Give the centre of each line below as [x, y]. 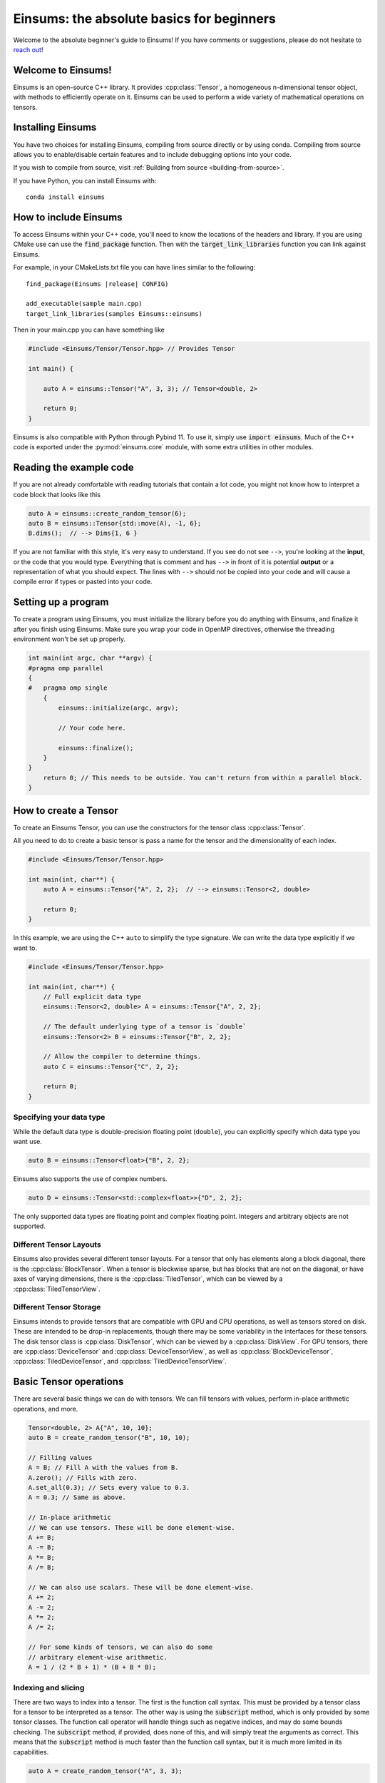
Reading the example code [73, 468]
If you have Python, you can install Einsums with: [85, 180]
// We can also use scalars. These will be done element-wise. [141, 1587]
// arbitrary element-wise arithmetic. [98, 1657]
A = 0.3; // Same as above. [77, 1497]
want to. [25, 948]
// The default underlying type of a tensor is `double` [145, 1027]
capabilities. [31, 1752]
